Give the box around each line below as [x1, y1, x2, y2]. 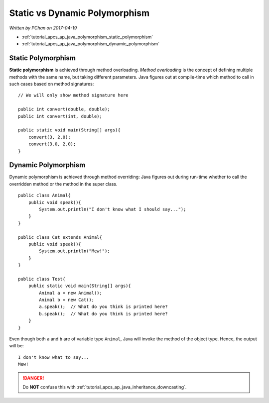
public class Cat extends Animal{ [18, 234, 102, 240]
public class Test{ [18, 276, 66, 282]
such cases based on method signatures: [9, 81, 94, 87]
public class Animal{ [18, 193, 71, 199]
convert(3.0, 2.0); [28, 141, 76, 147]
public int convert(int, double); [18, 113, 102, 119]
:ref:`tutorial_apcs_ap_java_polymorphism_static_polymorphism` [21, 34, 153, 40]
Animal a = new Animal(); [39, 290, 102, 296]
